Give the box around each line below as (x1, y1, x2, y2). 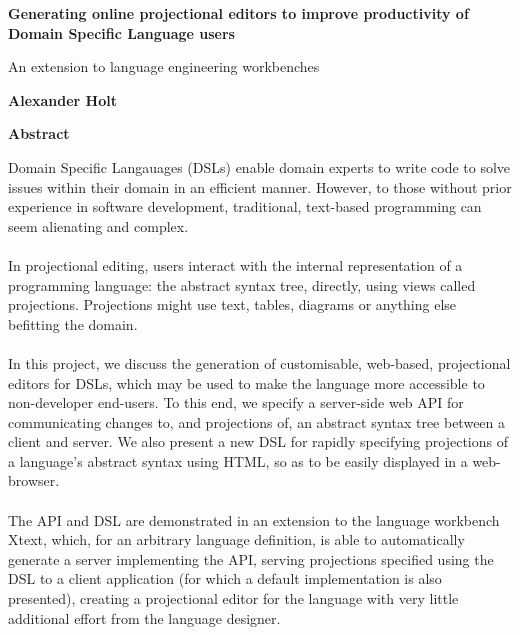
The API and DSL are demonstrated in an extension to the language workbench (8, 509, 500, 530)
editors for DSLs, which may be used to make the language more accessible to (8, 372, 485, 393)
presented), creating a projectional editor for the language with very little (8, 588, 459, 609)
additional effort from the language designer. (8, 607, 281, 628)
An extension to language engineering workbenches (8, 56, 320, 77)
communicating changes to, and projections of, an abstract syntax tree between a (8, 411, 506, 432)
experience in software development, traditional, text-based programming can (8, 196, 482, 217)
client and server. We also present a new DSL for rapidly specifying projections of (8, 431, 508, 452)
